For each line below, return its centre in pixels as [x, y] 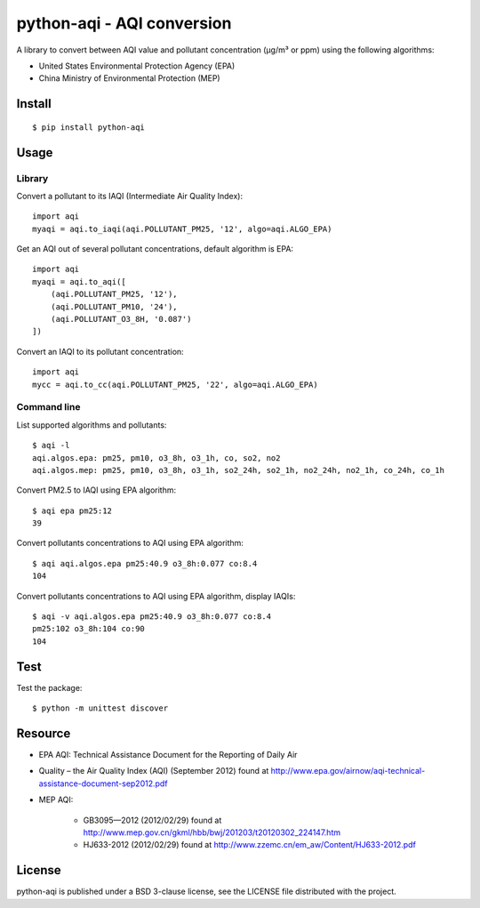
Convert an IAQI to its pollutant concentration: [100, 351]
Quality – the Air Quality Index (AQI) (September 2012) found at [154, 771]
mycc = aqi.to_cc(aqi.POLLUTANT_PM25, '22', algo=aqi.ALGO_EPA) [176, 384]
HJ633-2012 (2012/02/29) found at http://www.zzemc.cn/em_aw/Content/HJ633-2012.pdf [250, 845]
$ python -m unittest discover [100, 708]
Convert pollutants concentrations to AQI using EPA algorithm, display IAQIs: [156, 596]
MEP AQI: [56, 800]
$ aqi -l [51, 446]
